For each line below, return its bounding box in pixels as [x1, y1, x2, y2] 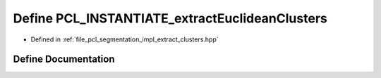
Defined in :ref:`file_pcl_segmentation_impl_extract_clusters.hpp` [30, 35, 219, 44]
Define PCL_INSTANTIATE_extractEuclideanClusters [13, 11, 327, 26]
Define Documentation [13, 53, 115, 65]
